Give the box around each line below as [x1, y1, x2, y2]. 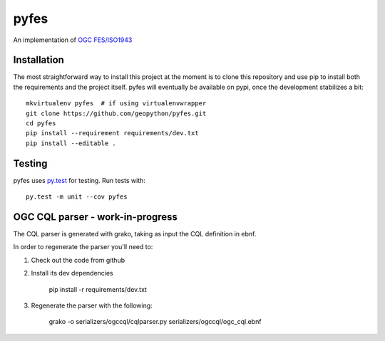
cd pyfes [26, 120, 56, 127]
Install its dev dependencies [31, 269, 113, 278]
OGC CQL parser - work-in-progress [13, 211, 178, 223]
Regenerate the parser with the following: [31, 301, 153, 310]
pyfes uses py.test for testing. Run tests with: [13, 176, 146, 184]
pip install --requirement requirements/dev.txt [26, 129, 199, 137]
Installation [13, 54, 64, 66]
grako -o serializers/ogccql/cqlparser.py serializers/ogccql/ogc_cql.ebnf [48, 318, 262, 326]
